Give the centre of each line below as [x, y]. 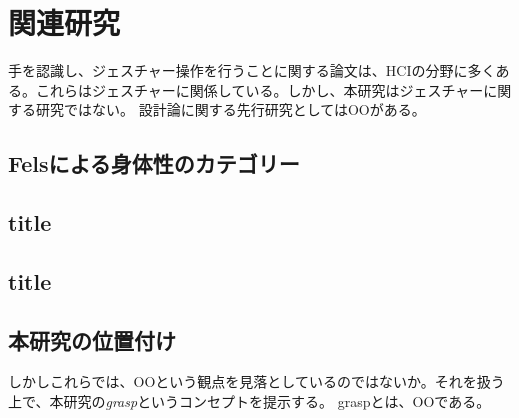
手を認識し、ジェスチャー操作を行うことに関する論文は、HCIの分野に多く [252, 70]
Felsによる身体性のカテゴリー [154, 163]
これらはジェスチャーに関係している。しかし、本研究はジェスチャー [259, 89]
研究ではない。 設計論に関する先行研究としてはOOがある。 [230, 109]
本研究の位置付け [92, 339]
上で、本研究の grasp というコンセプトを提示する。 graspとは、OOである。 [249, 401]
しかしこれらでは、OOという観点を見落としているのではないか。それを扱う [256, 381]
